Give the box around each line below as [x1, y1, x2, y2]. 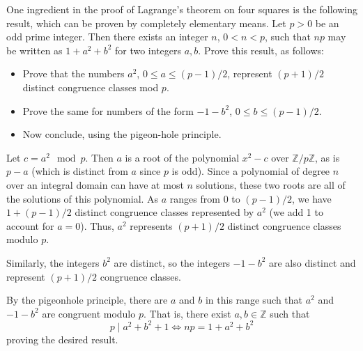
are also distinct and [269, 255, 356, 270]
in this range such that [205, 292, 303, 307]
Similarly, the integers [6, 255, 100, 270]
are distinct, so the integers [114, 255, 230, 270]
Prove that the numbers [22, 66, 125, 81]
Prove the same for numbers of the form [22, 103, 194, 118]
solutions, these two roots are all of [196, 177, 346, 192]
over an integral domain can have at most [6, 177, 184, 192]
